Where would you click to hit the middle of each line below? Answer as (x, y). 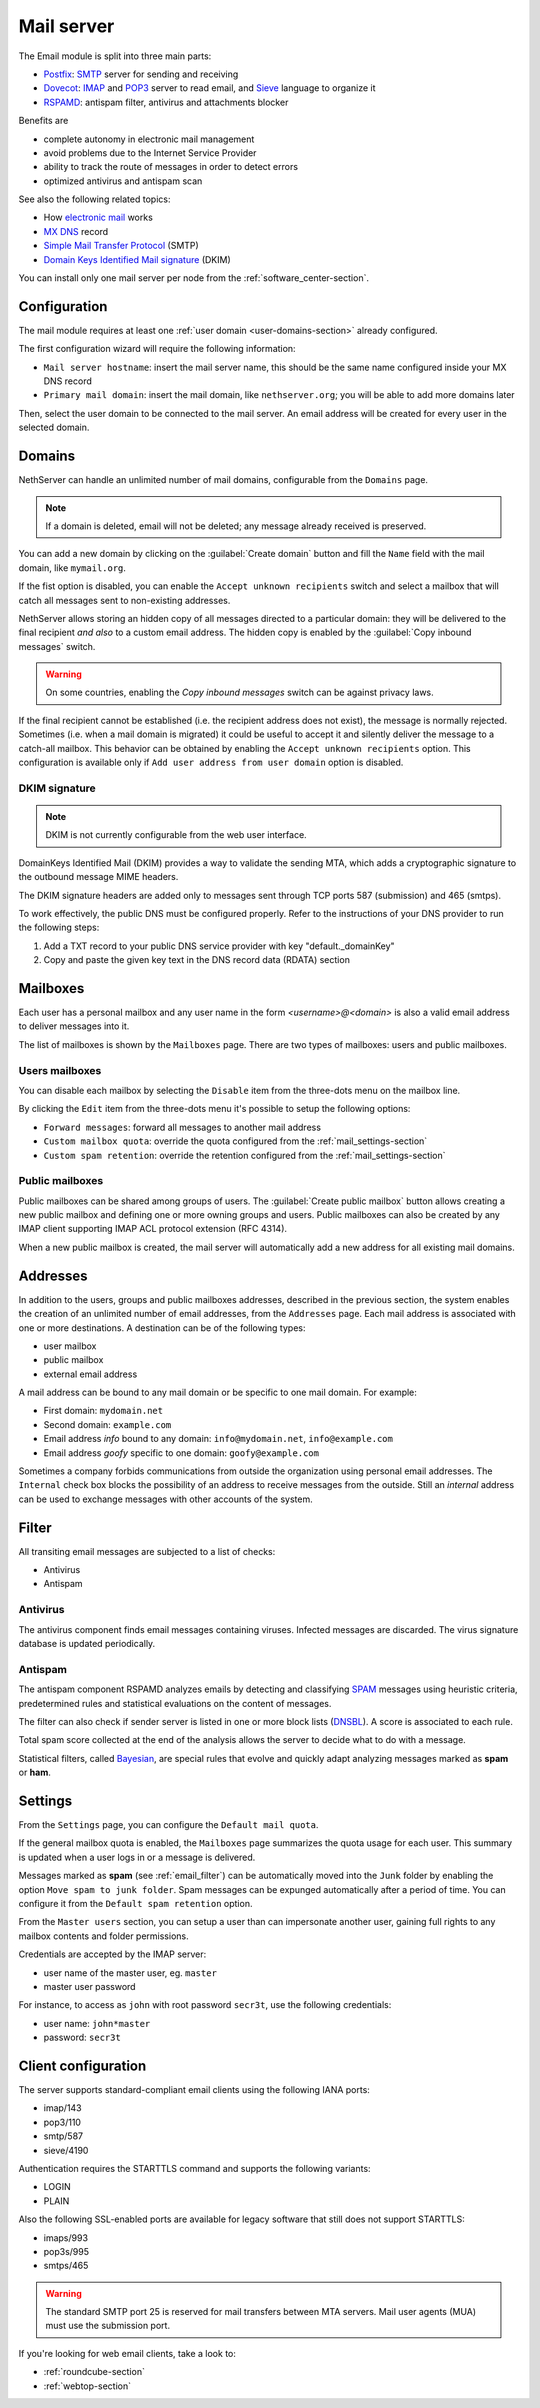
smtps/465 (66, 2266)
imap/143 (62, 2108)
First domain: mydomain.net (103, 1411)
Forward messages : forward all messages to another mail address (182, 1127)
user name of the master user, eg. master (130, 1972)
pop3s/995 (66, 2251)
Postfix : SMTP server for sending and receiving (141, 74)
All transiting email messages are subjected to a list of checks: (147, 1551)
